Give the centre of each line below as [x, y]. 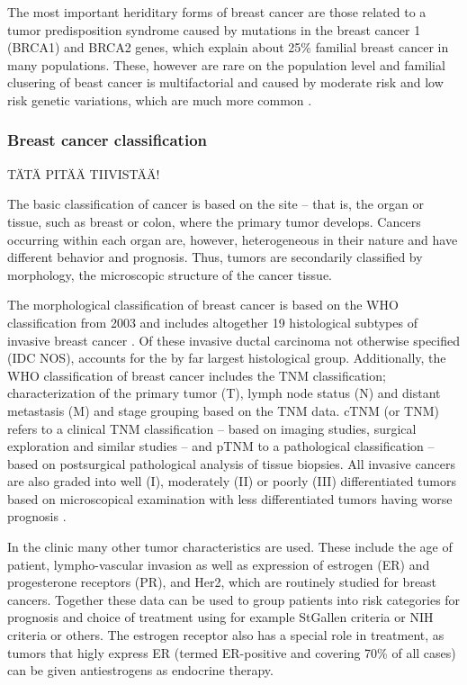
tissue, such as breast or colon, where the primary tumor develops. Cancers [214, 221]
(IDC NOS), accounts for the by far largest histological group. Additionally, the [227, 358]
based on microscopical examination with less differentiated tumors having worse [230, 498]
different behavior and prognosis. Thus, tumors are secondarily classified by [215, 257]
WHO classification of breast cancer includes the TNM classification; [197, 375]
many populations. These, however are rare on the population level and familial [226, 64]
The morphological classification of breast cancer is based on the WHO [203, 305]
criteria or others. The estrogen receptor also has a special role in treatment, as [226, 635]
